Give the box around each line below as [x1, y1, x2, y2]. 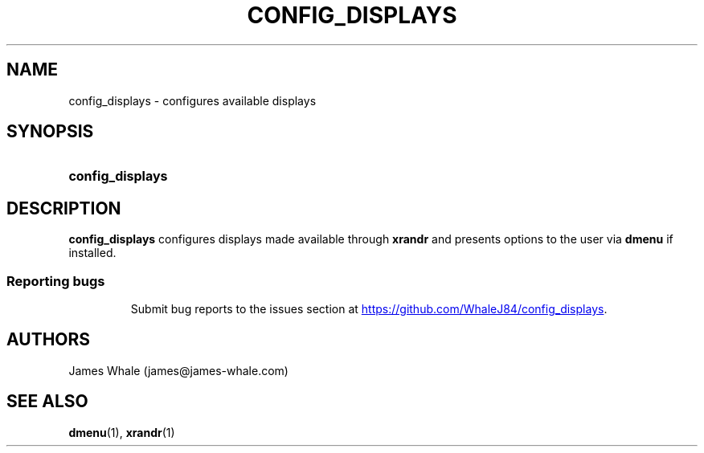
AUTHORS [6, 329, 91, 350]
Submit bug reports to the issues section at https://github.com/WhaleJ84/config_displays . [130, 302, 608, 316]
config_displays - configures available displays [68, 93, 317, 108]
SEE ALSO [6, 391, 88, 412]
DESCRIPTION [6, 198, 121, 218]
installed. [68, 246, 117, 260]
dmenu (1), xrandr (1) [68, 425, 175, 439]
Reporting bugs [6, 272, 105, 289]
